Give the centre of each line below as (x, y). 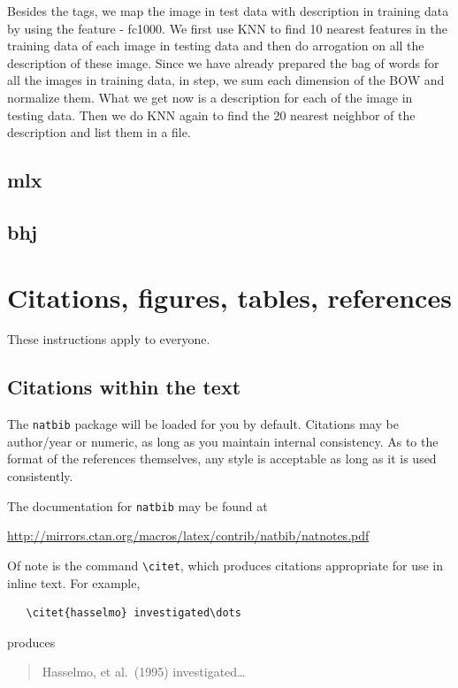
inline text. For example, (74, 582)
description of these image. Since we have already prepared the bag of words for (223, 62)
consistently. (40, 476)
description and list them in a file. (99, 132)
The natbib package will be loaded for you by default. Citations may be (203, 424)
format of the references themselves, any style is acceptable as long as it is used (222, 459)
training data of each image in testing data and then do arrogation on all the (216, 46)
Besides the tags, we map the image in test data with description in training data (228, 11)
